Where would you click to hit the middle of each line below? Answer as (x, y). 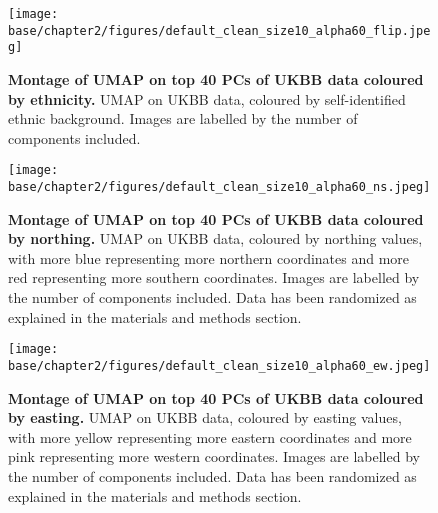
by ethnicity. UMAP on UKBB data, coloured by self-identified (207, 98)
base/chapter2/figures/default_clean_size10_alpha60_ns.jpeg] (219, 187)
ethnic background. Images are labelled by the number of (183, 118)
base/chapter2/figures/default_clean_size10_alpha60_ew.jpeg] (219, 365)
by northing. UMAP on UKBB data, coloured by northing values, (215, 238)
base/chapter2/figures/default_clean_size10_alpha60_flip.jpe (219, 30)
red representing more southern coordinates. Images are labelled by (214, 277)
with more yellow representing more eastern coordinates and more (210, 436)
